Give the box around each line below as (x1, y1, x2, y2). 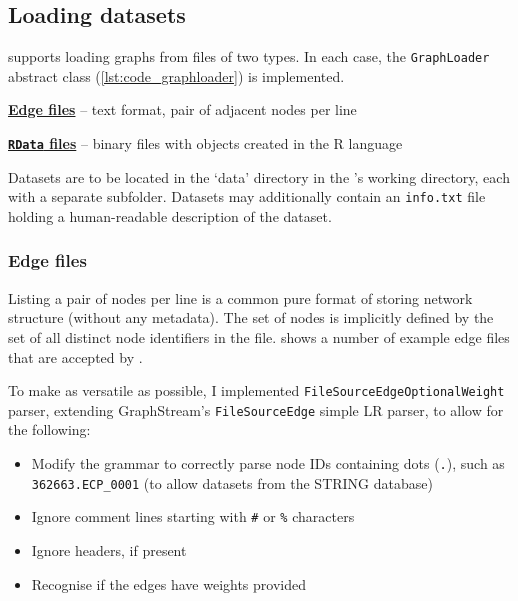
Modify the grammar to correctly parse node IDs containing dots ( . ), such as (31, 453, 505, 474)
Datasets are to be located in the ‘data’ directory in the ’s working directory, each (8, 166, 510, 187)
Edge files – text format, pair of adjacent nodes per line (8, 99, 357, 120)
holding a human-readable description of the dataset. (8, 205, 332, 226)
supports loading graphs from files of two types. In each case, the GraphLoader (8, 46, 490, 67)
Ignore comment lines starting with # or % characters (31, 506, 355, 527)
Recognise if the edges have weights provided (31, 573, 306, 594)
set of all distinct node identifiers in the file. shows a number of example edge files (8, 326, 510, 347)
